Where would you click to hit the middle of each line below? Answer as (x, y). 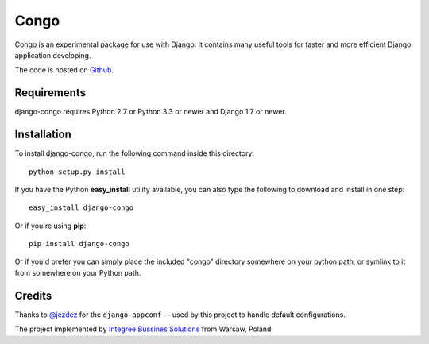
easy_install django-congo (81, 208)
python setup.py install (77, 172)
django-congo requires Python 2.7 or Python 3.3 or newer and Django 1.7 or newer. (151, 112)
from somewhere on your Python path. (78, 272)
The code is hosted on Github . (64, 70)
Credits (33, 295)
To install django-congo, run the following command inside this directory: (134, 153)
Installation (43, 135)
